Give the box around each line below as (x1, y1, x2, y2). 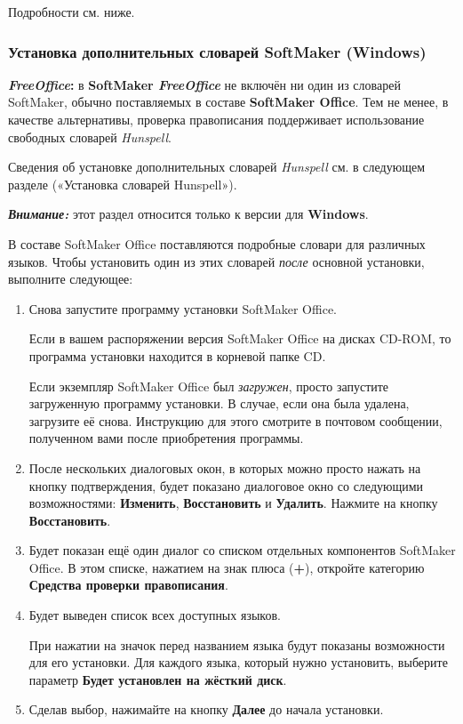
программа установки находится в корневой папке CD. (28, 346, 326, 365)
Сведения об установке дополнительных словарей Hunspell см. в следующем (8, 157, 425, 176)
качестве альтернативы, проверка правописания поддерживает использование (8, 110, 425, 128)
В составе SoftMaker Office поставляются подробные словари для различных (8, 234, 426, 253)
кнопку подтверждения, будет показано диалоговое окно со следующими (28, 476, 424, 495)
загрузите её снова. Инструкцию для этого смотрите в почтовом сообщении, (28, 411, 443, 430)
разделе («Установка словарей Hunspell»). (8, 174, 237, 193)
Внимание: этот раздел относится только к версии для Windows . (8, 205, 369, 223)
